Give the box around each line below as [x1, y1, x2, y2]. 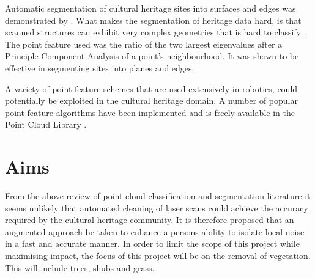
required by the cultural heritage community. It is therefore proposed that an [5, 213, 294, 226]
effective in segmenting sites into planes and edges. [5, 61, 195, 74]
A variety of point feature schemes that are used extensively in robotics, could [5, 82, 298, 95]
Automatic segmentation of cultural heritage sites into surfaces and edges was [5, 2, 296, 14]
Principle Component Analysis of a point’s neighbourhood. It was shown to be [5, 49, 299, 62]
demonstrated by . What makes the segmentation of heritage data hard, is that [5, 13, 302, 26]
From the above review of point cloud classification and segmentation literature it [5, 189, 311, 202]
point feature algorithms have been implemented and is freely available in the [5, 106, 295, 119]
